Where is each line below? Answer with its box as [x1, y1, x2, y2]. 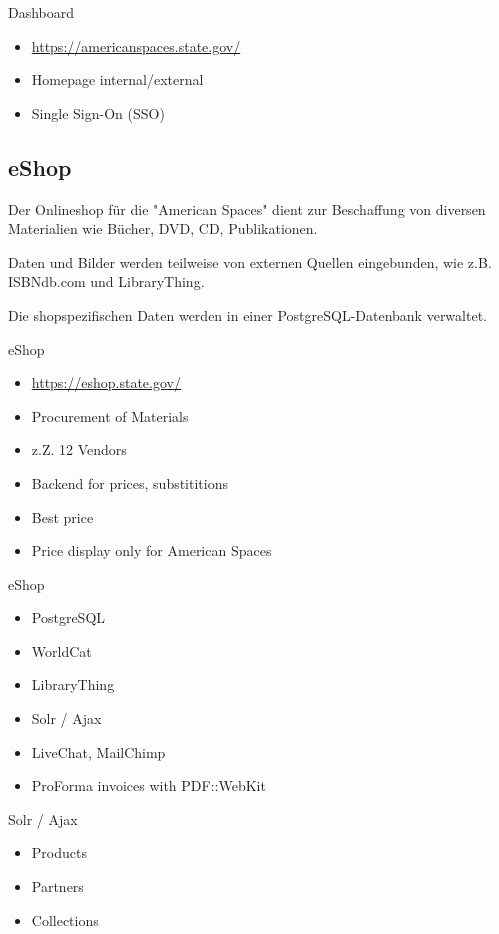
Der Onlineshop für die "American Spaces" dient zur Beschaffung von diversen [8, 198, 486, 219]
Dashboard [8, 2, 75, 22]
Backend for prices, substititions [31, 472, 228, 493]
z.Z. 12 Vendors [31, 439, 127, 460]
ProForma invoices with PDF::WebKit [31, 775, 266, 796]
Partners [31, 876, 84, 897]
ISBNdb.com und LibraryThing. [8, 271, 205, 292]
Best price [31, 506, 94, 527]
